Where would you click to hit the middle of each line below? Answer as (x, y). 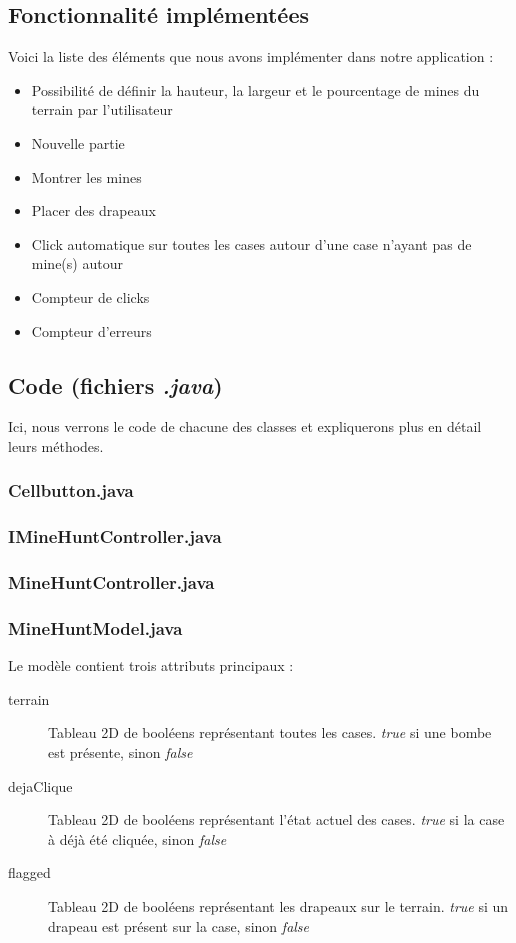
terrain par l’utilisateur (102, 109)
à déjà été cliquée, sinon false (137, 838)
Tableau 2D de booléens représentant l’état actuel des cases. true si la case (276, 819)
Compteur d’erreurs (91, 330)
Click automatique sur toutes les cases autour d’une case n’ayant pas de (251, 243)
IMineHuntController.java (115, 536)
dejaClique (40, 785)
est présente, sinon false (120, 752)
